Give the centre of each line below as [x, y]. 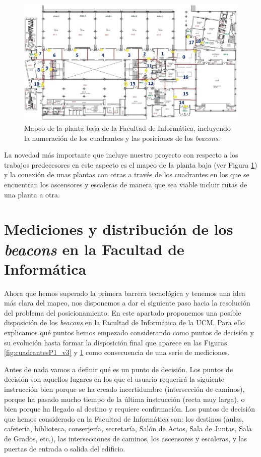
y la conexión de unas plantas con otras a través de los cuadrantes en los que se [127, 174]
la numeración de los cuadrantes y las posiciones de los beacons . [122, 138]
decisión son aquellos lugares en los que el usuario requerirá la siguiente [114, 379]
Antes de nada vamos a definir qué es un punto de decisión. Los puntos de [119, 369]
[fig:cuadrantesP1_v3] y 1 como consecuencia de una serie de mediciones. [117, 352]
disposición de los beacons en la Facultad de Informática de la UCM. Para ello [124, 322]
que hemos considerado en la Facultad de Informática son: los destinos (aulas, [124, 418]
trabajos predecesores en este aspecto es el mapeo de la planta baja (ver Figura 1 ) [131, 164]
